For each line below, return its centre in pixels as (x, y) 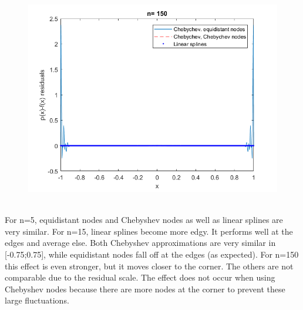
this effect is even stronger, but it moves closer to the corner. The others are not (149, 266)
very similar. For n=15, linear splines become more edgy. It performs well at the (149, 231)
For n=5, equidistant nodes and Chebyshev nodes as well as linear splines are (144, 220)
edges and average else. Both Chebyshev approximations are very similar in (140, 243)
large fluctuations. (37, 300)
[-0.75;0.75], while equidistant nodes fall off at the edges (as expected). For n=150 (152, 254)
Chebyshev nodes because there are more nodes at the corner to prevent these (145, 289)
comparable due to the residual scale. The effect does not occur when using (140, 277)
